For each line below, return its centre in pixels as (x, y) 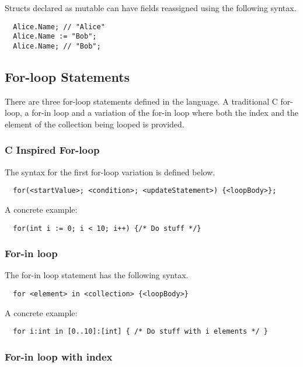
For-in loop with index (59, 356)
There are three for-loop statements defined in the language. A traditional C (141, 101)
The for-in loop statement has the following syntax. (97, 275)
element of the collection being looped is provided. (95, 124)
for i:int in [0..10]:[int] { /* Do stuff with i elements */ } (141, 332)
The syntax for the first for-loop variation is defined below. (110, 172)
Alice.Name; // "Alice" (59, 27)
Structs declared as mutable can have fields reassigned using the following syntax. (151, 8)
